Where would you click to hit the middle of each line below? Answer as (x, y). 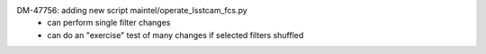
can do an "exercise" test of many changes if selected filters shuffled (175, 35)
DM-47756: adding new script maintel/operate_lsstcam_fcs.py (132, 10)
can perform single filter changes (109, 23)
